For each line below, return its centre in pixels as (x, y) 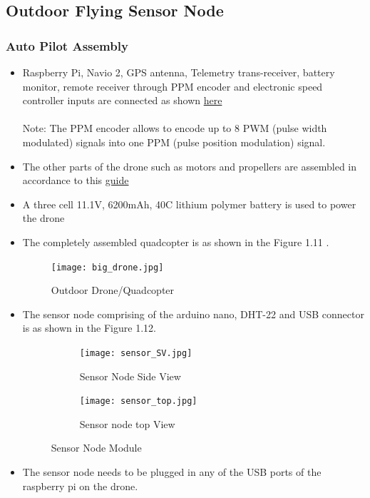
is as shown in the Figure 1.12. (89, 328)
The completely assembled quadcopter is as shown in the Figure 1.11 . (176, 242)
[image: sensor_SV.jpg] (136, 353)
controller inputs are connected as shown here (122, 100)
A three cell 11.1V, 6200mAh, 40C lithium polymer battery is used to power (189, 204)
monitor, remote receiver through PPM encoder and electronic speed (173, 86)
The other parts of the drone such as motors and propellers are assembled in (190, 166)
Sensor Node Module (96, 448)
